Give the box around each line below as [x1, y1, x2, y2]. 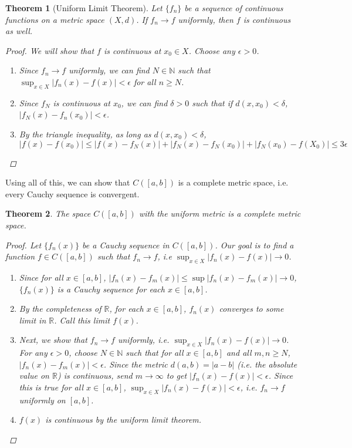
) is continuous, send [57, 369, 133, 382]
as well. [5, 25, 33, 37]
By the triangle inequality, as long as [19, 127, 151, 140]
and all [226, 346, 252, 359]
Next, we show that [19, 334, 87, 346]
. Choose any [188, 44, 235, 56]
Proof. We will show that [5, 44, 94, 56]
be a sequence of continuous [184, 2, 283, 14]
